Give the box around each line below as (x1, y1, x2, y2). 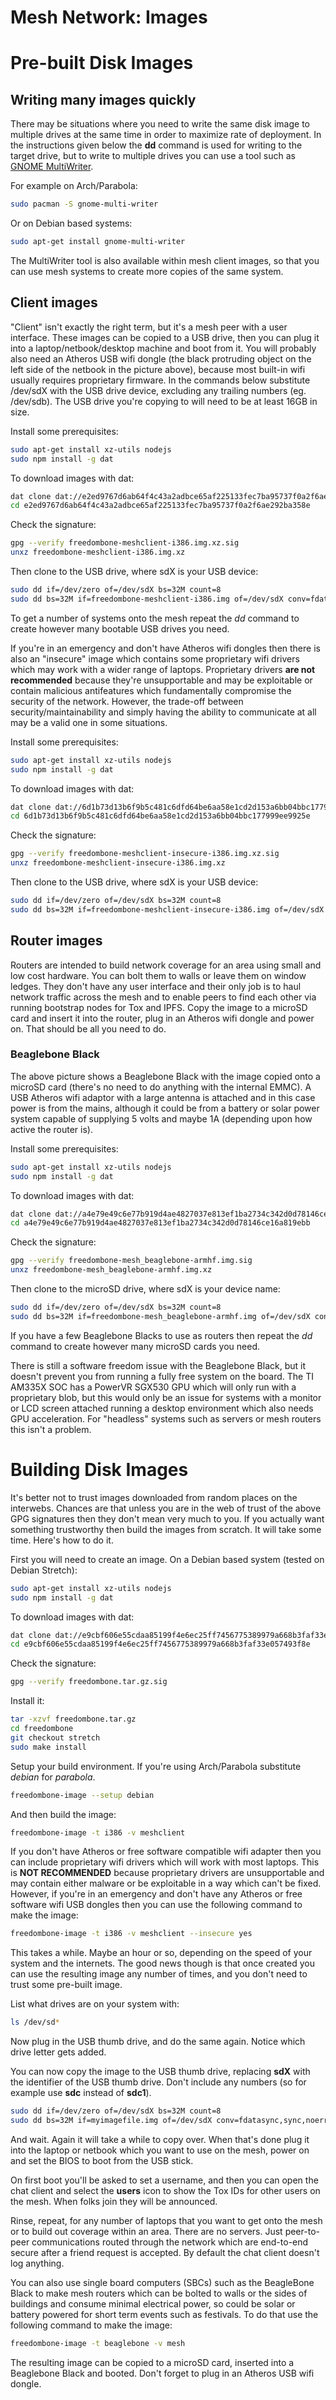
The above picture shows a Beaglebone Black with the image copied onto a (10, 1070, 321, 1082)
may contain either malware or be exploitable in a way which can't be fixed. (10, 1877, 322, 1890)
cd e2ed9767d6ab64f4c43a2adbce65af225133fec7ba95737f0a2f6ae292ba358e (10, 501, 311, 511)
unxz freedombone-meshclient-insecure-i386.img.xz (10, 858, 226, 868)
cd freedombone (10, 1724, 74, 1734)
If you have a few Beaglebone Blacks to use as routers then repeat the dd (10, 1329, 313, 1341)
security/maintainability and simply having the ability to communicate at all (10, 706, 317, 718)
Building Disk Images (10, 1459, 189, 1481)
